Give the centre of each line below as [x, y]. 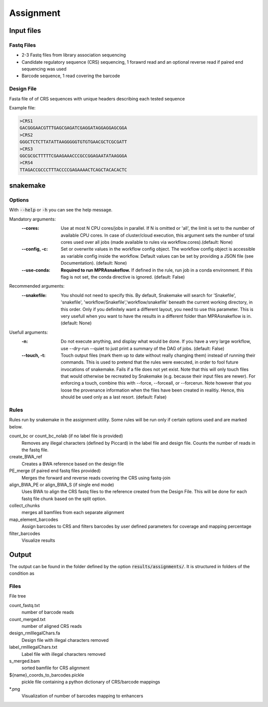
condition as [22, 573]
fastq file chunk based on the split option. [64, 499]
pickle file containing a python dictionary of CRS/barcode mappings [91, 682]
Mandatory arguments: [33, 219]
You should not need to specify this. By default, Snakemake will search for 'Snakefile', [148, 295]
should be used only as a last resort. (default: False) [114, 397]
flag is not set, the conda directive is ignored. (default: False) [123, 277]
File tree [18, 596]
